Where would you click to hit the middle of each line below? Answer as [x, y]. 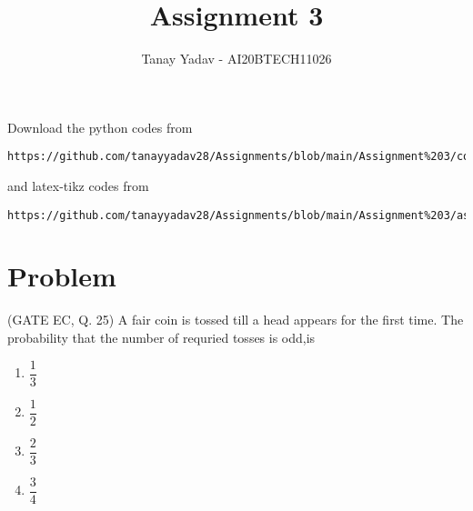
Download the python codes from [100, 127]
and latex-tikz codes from [78, 185]
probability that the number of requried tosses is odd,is [161, 337]
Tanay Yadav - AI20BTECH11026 [236, 59]
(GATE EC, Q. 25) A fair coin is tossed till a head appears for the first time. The [236, 320]
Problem [62, 276]
